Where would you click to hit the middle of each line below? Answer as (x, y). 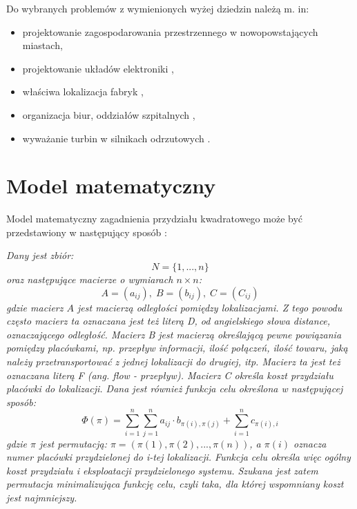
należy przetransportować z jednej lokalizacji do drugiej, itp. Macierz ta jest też (173, 362)
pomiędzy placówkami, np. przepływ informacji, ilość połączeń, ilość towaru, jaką (177, 348)
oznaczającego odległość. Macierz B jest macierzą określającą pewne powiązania (174, 334)
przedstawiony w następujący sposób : (87, 232)
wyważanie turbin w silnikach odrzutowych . (116, 138)
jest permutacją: (73, 443)
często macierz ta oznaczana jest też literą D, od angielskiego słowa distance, (168, 321)
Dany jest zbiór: (40, 255)
